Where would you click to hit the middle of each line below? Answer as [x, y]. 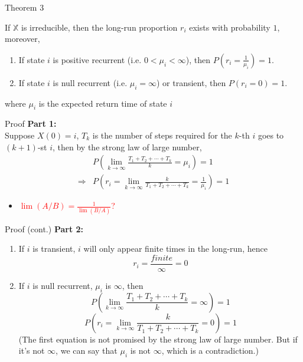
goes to [271, 135]
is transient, [54, 249]
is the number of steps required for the [162, 135]
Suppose [20, 135]
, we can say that [87, 351]
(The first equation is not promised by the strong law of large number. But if [158, 339]
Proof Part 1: [31, 124]
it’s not [32, 351]
